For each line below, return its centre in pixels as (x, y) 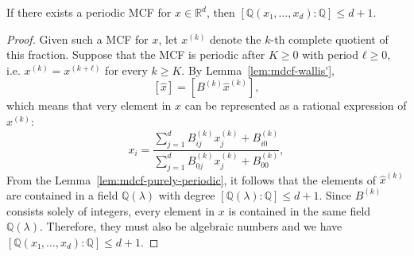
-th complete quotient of (329, 39)
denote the (236, 39)
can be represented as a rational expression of (296, 105)
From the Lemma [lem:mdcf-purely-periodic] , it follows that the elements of (191, 179)
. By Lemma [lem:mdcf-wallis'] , (258, 70)
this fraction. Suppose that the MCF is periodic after (136, 54)
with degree (187, 194)
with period (331, 54)
